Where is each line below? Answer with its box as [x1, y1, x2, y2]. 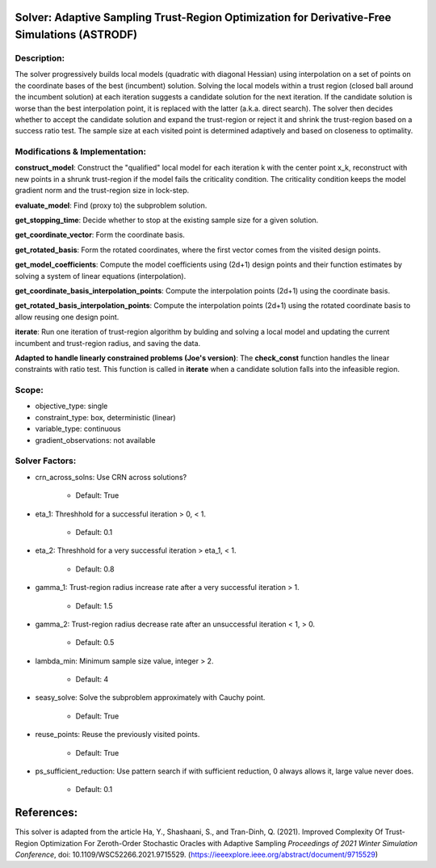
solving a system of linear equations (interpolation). [15, 271, 187, 280]
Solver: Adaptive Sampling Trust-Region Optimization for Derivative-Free [15, 11, 392, 24]
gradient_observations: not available [35, 435, 157, 445]
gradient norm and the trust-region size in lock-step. [15, 186, 190, 196]
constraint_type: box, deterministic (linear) [35, 412, 177, 422]
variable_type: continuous [35, 424, 121, 434]
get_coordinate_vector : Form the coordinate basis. [15, 230, 186, 240]
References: [15, 806, 78, 820]
